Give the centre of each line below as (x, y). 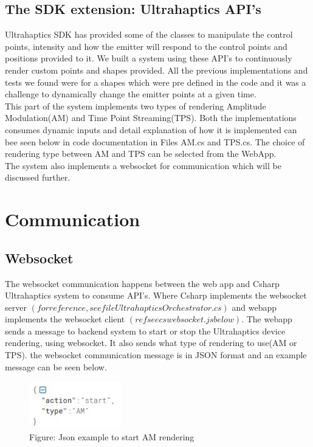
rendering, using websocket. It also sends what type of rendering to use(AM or (151, 343)
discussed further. (38, 177)
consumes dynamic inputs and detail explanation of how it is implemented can (151, 129)
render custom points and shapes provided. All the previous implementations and (156, 70)
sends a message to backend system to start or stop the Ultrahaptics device (145, 331)
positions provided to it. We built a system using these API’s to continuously (149, 58)
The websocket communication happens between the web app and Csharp (142, 283)
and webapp (254, 307)
